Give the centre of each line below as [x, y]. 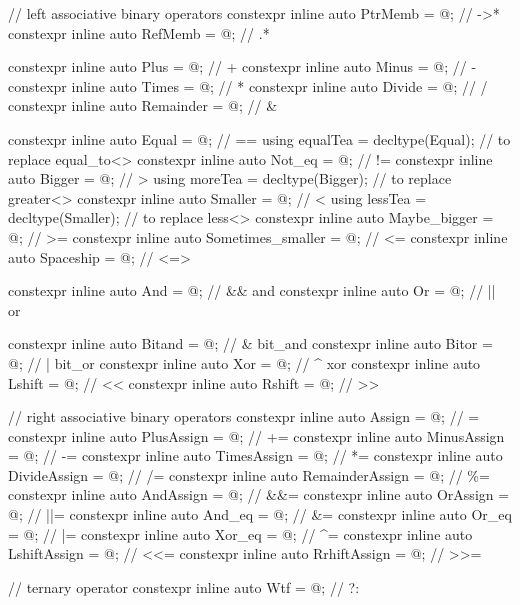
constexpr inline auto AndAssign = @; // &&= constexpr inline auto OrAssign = [259, 494]
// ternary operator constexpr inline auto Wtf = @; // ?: [184, 586]
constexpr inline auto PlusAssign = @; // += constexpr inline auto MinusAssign [256, 435]
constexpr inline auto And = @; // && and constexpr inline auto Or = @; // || [252, 290]
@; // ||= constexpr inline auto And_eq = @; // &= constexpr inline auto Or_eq [260, 514]
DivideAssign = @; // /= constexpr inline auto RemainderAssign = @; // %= [249, 474]
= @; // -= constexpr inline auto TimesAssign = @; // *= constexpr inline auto [255, 455]
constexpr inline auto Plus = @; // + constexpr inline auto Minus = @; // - [242, 66]
